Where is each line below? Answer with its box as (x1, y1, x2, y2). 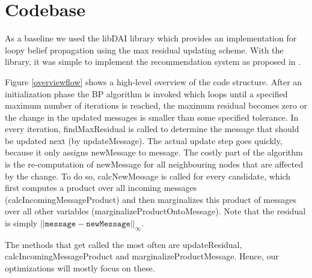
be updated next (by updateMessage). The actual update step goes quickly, (5, 134, 283, 147)
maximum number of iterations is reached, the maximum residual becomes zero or (5, 99, 307, 112)
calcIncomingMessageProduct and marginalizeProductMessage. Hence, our (5, 250, 279, 262)
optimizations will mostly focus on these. (5, 262, 155, 274)
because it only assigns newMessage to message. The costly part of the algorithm (5, 146, 303, 159)
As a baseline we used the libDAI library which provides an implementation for (5, 32, 297, 44)
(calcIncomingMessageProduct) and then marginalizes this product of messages (5, 193, 297, 205)
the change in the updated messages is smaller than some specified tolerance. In (5, 110, 299, 123)
